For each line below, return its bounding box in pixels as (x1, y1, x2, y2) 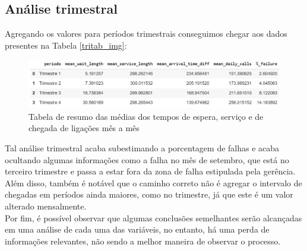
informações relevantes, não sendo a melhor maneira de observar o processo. (5, 234, 281, 247)
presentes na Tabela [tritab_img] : (5, 39, 127, 51)
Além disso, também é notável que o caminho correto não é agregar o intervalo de (5, 176, 302, 189)
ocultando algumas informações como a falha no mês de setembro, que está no (5, 153, 289, 166)
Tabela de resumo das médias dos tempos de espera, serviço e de (29, 110, 264, 122)
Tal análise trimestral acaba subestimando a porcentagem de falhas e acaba (5, 142, 280, 154)
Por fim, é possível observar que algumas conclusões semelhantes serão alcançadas (5, 211, 302, 224)
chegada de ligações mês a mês (29, 122, 140, 134)
